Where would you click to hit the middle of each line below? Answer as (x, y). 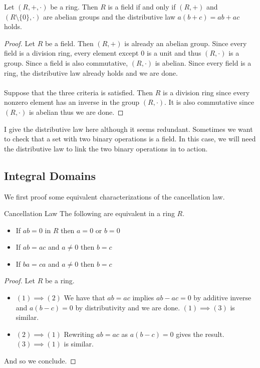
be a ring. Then (74, 7)
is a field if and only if (142, 7)
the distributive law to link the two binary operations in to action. (106, 148)
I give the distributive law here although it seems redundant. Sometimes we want (128, 129)
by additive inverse (222, 298)
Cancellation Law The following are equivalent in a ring (89, 213)
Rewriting (79, 334)
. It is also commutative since (209, 102)
